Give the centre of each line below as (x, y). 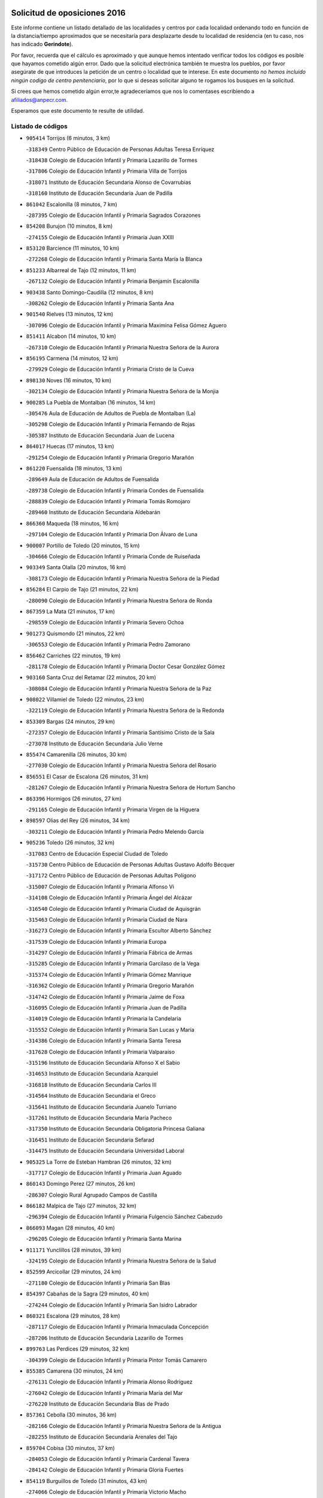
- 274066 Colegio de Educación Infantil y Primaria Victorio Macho (106, 1492)
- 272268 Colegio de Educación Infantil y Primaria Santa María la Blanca (114, 259)
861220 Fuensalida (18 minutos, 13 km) (74, 468)
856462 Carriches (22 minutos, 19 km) (73, 656)
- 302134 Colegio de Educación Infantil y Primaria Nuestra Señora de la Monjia (122, 391)
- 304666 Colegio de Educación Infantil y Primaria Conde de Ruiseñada (113, 557)
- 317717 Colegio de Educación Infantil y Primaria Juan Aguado (104, 1173)
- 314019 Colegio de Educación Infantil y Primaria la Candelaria (104, 1019)
